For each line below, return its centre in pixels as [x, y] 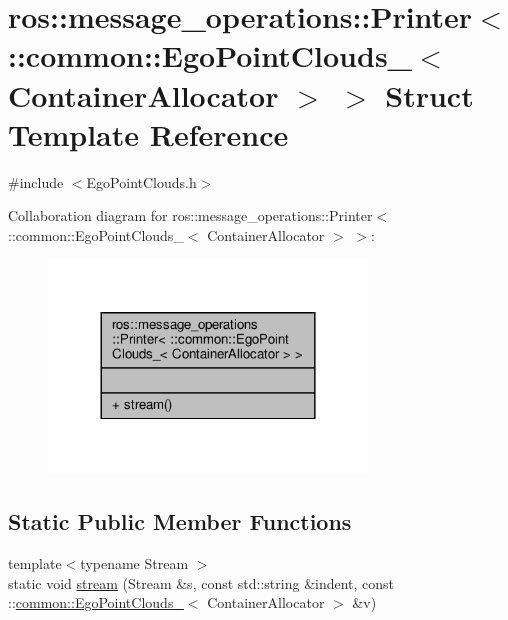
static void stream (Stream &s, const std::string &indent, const [201, 582]
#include [36, 181]
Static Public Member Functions [180, 521]
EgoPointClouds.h [141, 181]
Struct [429, 94]
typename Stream [134, 563]
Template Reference [148, 133]
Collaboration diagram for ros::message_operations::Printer [190, 215]
